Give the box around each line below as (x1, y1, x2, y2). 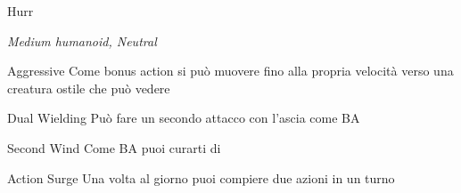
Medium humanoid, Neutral (7, 31, 157, 50)
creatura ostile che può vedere (7, 78, 170, 97)
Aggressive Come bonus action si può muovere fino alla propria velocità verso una (7, 61, 454, 80)
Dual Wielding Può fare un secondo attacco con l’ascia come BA (7, 109, 360, 127)
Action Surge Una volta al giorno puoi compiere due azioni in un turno (7, 168, 395, 187)
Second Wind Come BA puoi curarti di (7, 138, 221, 157)
